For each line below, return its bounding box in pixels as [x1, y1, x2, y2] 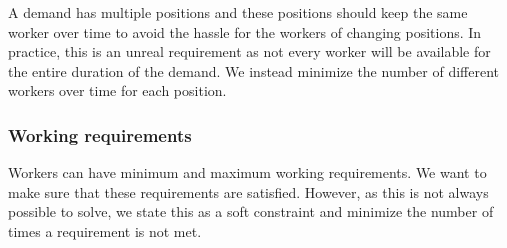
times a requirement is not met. [8, 220, 202, 241]
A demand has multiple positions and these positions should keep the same [8, 2, 468, 22]
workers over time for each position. [8, 80, 227, 101]
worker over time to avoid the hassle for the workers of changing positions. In [8, 21, 482, 42]
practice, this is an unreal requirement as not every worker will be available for [8, 41, 491, 62]
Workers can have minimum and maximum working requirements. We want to [8, 162, 487, 183]
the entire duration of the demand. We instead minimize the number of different [8, 60, 500, 81]
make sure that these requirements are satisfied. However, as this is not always [8, 181, 489, 202]
